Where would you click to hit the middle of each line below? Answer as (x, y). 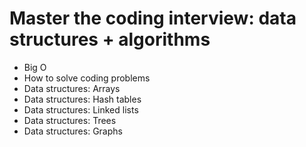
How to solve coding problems (87, 78)
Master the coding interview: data (153, 18)
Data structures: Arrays (72, 88)
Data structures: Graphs (73, 131)
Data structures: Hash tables (82, 99)
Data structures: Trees (70, 120)
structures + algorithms (110, 39)
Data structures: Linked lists (81, 109)
